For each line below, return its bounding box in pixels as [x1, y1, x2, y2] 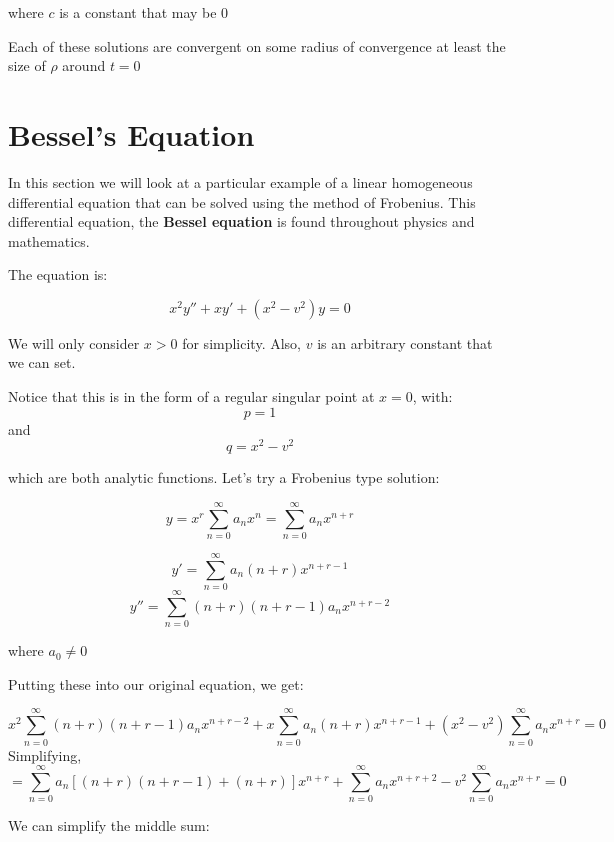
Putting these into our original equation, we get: [8, 673, 304, 694]
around [62, 55, 106, 76]
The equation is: [8, 264, 108, 285]
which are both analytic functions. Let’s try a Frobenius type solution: [8, 467, 440, 488]
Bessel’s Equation [8, 113, 255, 154]
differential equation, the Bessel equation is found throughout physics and [8, 211, 475, 232]
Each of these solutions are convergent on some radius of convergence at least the [8, 35, 506, 56]
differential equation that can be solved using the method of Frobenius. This [8, 191, 476, 212]
